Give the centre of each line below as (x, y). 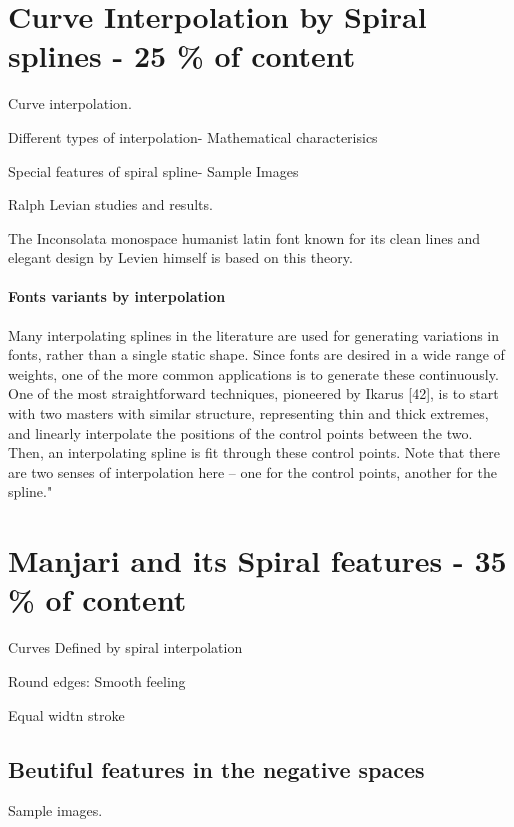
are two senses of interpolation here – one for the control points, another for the (253, 471)
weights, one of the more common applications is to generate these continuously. (253, 373)
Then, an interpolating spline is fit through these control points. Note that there (254, 452)
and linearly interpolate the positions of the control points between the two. (240, 432)
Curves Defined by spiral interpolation (125, 647)
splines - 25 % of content (182, 55)
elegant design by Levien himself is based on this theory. (180, 257)
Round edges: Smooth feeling (97, 680)
